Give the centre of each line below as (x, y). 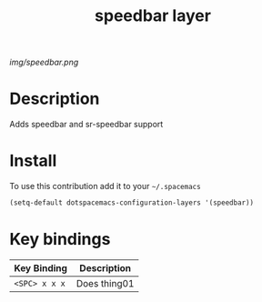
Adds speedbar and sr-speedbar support (86, 125)
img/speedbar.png (44, 62)
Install (33, 161)
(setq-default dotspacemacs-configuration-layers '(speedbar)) (132, 203)
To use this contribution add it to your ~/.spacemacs (106, 186)
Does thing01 (105, 283)
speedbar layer (153, 16)
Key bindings (60, 240)
